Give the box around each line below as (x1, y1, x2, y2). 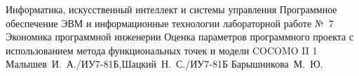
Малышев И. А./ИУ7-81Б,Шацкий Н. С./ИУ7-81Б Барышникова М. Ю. (6, 56, 323, 71)
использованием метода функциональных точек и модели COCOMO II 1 (6, 43, 318, 57)
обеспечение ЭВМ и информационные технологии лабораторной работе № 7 (6, 15, 334, 30)
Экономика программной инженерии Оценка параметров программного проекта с (6, 29, 354, 44)
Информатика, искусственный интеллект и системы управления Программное (6, 2, 337, 16)
